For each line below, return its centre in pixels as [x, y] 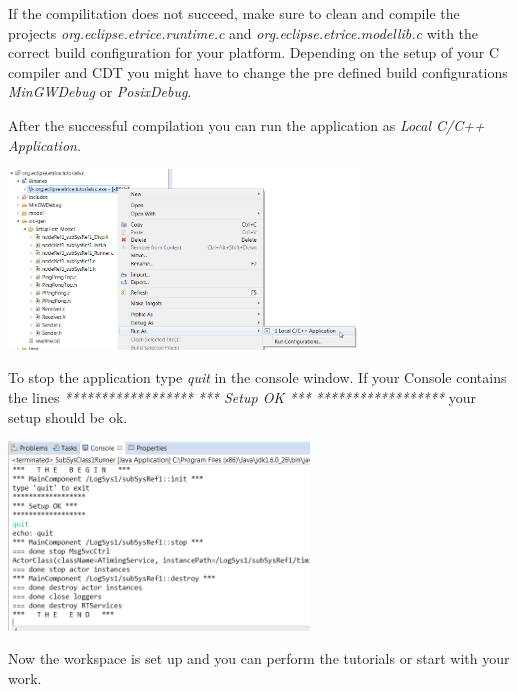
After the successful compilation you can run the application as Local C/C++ [246, 124]
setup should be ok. [68, 416]
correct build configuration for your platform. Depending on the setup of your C [254, 52]
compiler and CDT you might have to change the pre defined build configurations [258, 71]
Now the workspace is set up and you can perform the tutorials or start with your [259, 658]
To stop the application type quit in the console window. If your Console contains [257, 377]
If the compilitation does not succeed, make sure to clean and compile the [234, 13]
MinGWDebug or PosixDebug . [100, 91]
